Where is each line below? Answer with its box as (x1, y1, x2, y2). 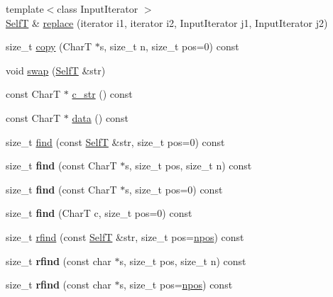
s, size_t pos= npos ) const (119, 277, 233, 292)
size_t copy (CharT (6, 39, 92, 54)
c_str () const (72, 86, 133, 101)
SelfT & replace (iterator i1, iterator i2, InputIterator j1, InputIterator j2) (6, 15, 328, 30)
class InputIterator (57, 1, 138, 16)
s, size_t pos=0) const (125, 181, 223, 196)
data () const (72, 110, 129, 125)
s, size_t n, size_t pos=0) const (99, 39, 239, 54)
